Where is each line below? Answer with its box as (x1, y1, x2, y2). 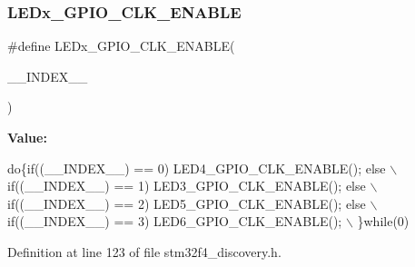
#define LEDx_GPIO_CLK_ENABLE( (7, 36, 235, 55)
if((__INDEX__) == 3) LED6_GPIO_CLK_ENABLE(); (7, 212, 342, 231)
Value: (7, 128, 47, 146)
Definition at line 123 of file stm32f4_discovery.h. (7, 242, 282, 261)
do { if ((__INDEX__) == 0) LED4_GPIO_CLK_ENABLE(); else (7, 158, 386, 177)
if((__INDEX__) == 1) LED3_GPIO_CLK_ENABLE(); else (7, 176, 366, 195)
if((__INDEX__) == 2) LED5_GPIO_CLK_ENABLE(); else (7, 193, 366, 213)
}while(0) (357, 212, 410, 231)
